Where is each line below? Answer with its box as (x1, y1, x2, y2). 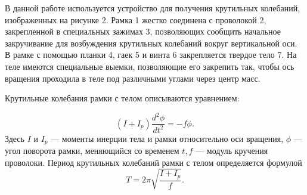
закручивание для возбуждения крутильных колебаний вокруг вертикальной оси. (5, 36, 297, 49)
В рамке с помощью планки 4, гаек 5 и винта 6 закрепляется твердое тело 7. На (5, 48, 297, 61)
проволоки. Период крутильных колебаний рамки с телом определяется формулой (5, 156, 302, 168)
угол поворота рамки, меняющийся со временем (5, 144, 179, 157)
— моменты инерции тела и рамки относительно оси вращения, (51, 132, 284, 144)
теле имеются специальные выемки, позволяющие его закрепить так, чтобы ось (5, 60, 294, 72)
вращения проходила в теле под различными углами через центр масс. (5, 72, 261, 84)
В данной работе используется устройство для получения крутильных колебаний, (5, 2, 300, 14)
